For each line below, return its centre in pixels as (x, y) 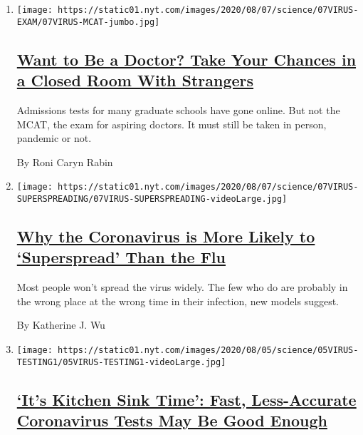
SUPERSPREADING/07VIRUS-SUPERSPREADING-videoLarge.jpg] (152, 199)
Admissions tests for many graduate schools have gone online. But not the (178, 109)
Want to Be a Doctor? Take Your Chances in (186, 59)
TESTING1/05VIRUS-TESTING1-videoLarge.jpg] (121, 362)
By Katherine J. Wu (61, 325)
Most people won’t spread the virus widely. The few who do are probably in (182, 287)
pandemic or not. (54, 138)
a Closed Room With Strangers (135, 80)
